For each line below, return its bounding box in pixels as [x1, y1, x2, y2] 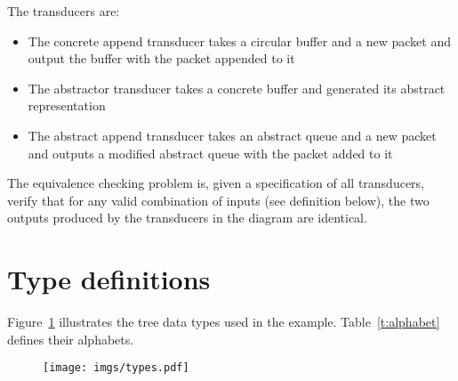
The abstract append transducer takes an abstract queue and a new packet [28, 126, 437, 144]
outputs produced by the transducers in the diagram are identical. [7, 208, 367, 227]
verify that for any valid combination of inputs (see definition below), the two [7, 190, 430, 209]
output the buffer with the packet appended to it [28, 49, 295, 68]
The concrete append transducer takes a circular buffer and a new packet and [28, 31, 451, 50]
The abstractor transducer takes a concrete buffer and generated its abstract [28, 78, 446, 97]
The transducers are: [7, 2, 120, 20]
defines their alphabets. [7, 329, 134, 348]
